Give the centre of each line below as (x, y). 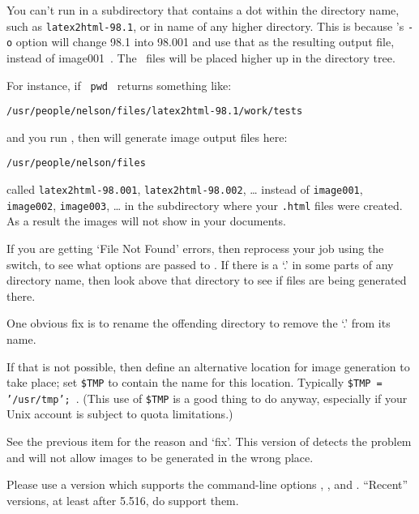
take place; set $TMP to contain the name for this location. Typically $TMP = (195, 382)
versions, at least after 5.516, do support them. (123, 500)
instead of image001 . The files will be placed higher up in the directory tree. (201, 57)
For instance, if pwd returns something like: (119, 85)
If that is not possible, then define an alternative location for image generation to (208, 366)
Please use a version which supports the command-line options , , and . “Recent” (207, 484)
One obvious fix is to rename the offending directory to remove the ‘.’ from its (199, 323)
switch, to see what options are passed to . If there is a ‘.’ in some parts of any (200, 264)
